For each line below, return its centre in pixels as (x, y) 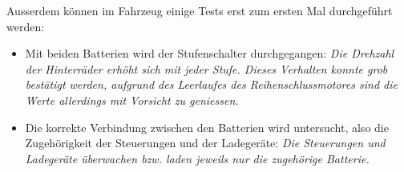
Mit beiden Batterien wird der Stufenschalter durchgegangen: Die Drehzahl (210, 53)
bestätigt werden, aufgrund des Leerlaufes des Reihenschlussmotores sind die (211, 84)
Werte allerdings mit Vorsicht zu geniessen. (132, 100)
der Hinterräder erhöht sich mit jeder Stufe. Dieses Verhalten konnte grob (206, 68)
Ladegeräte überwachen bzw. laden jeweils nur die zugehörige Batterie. (197, 158)
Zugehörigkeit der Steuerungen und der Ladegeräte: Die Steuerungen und (205, 143)
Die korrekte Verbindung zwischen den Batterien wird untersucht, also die (207, 127)
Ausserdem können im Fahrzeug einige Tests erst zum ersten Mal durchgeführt (200, 10)
